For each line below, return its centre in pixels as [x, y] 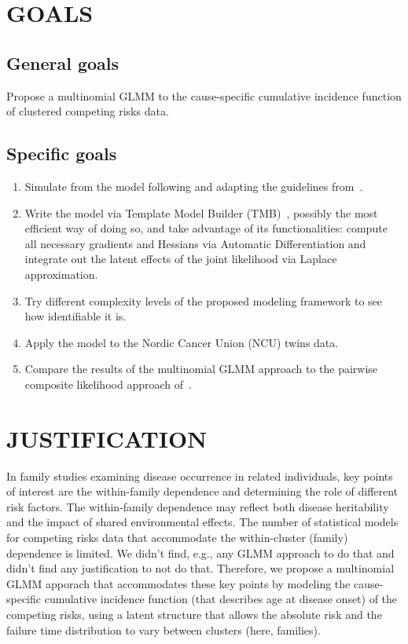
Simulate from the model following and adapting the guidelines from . [194, 186]
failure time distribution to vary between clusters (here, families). [164, 629]
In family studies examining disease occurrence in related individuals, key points [200, 476]
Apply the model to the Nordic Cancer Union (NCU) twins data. [182, 342]
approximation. [61, 274]
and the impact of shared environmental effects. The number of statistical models [202, 522]
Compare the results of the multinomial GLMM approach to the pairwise [201, 369]
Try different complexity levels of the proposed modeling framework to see [204, 300]
